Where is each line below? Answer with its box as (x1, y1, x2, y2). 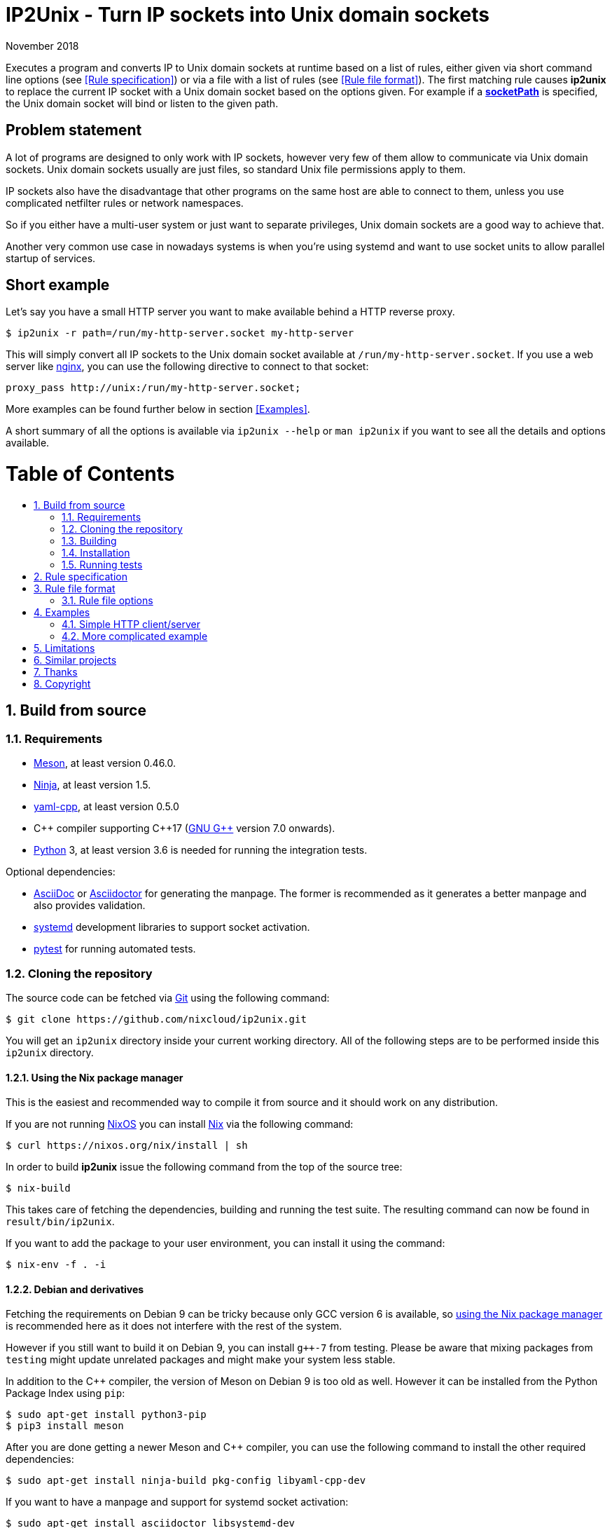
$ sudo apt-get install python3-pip (6, 1409, 207, 1421)
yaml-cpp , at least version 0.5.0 (34, 800, 179, 813)
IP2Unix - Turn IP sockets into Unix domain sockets (6, 3, 489, 27)
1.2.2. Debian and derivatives (6, 1283, 144, 1295)
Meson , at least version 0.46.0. (34, 757, 176, 770)
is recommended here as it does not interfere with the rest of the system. (6, 1320, 342, 1332)
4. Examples (34, 606, 90, 618)
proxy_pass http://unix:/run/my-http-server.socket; (6, 382, 301, 394)
